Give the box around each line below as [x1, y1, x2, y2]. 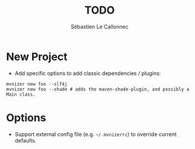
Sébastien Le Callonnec [71, 23, 129, 30]
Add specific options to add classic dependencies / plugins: [14, 69, 161, 77]
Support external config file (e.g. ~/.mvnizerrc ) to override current [14, 131, 177, 138]
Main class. [6, 91, 36, 98]
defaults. [14, 137, 37, 144]
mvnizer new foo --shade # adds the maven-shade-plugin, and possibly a [6, 86, 190, 92]
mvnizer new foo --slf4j [6, 81, 68, 87]
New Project [6, 50, 68, 63]
